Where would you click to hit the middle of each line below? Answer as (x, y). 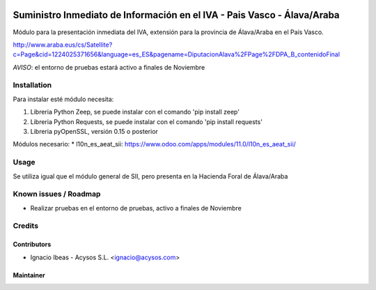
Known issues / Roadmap (57, 194)
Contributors (32, 245)
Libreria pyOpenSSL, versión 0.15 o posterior (94, 131)
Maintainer (29, 275)
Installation (32, 85)
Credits (25, 226)
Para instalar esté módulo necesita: (63, 99)
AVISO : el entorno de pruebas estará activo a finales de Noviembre (109, 67)
